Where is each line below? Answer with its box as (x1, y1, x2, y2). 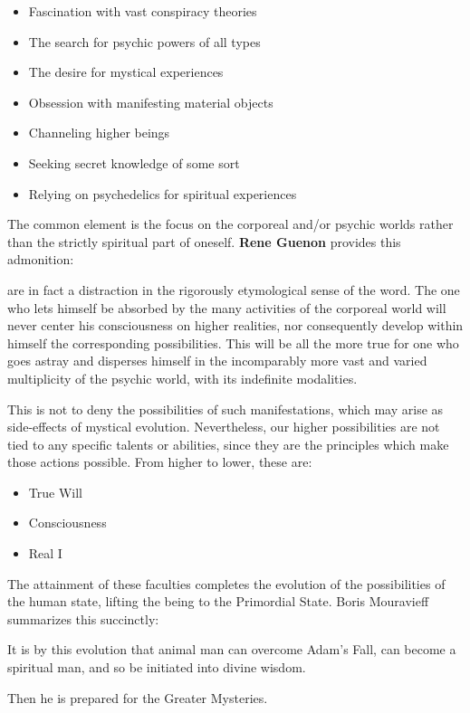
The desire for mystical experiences (28, 62, 224, 81)
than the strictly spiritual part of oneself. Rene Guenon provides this (7, 232, 401, 251)
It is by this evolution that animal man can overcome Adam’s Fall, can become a (7, 640, 456, 659)
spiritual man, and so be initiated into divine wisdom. (7, 658, 306, 677)
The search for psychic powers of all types (28, 32, 261, 51)
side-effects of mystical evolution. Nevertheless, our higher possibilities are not (7, 417, 440, 436)
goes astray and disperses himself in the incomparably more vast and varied (7, 351, 427, 370)
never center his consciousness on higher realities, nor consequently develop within (7, 316, 464, 335)
